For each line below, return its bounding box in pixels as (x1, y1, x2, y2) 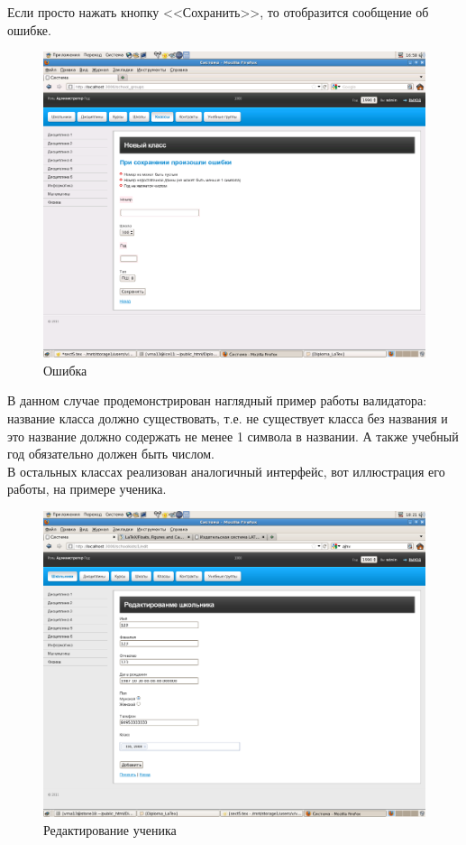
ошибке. (7, 20, 51, 39)
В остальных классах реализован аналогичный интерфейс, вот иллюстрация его (7, 461, 445, 480)
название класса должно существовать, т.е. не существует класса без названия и (7, 409, 448, 428)
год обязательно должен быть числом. (7, 444, 215, 463)
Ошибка (43, 360, 87, 379)
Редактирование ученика (43, 820, 177, 839)
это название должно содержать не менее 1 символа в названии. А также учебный (7, 426, 459, 445)
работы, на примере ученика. (7, 479, 167, 498)
